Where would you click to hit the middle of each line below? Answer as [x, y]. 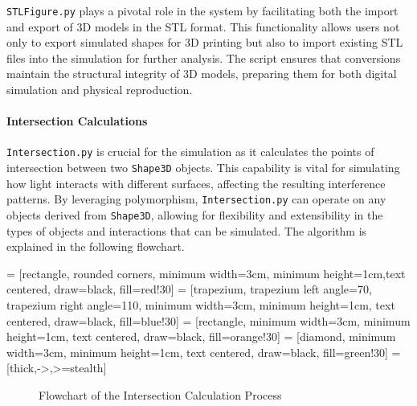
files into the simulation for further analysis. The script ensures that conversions [204, 57]
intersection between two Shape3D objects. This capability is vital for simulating [203, 168]
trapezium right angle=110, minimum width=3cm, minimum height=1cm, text [201, 305]
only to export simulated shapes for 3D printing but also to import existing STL [205, 42]
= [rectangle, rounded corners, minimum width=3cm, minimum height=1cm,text [206, 273]
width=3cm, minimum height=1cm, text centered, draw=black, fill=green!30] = [204, 352]
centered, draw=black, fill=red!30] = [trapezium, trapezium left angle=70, [189, 289]
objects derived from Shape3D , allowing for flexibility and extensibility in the [195, 214]
